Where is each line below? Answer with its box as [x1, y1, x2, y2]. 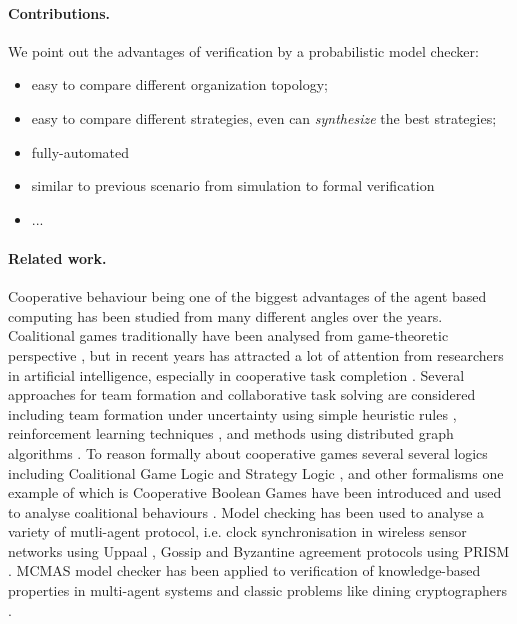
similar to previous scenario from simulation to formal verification [31, 175, 435, 196]
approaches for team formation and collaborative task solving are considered [8, 384, 476, 405]
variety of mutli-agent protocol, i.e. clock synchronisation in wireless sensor [8, 521, 467, 542]
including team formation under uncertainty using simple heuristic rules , [8, 403, 457, 424]
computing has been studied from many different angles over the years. [8, 305, 443, 326]
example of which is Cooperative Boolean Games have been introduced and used [8, 482, 502, 503]
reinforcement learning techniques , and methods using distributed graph [8, 423, 454, 444]
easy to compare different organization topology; [31, 74, 328, 95]
